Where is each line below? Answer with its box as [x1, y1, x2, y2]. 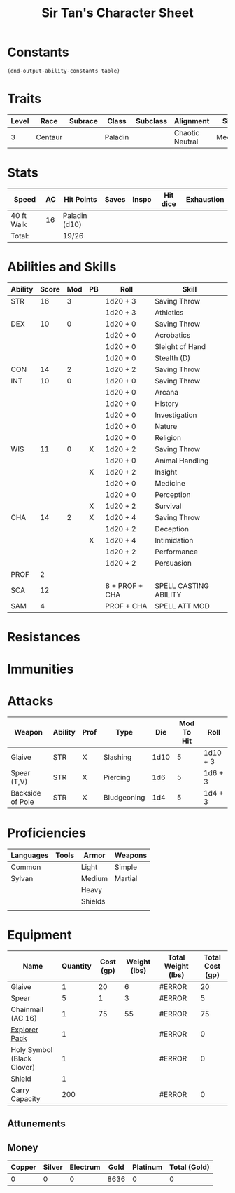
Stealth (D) [155, 353, 191, 362]
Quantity [62, 961, 92, 971]
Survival [155, 501, 182, 511]
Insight [155, 467, 178, 477]
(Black [10, 1054, 32, 1063]
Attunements [7, 1118, 66, 1130]
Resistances [7, 629, 80, 645]
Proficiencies [7, 825, 86, 841]
